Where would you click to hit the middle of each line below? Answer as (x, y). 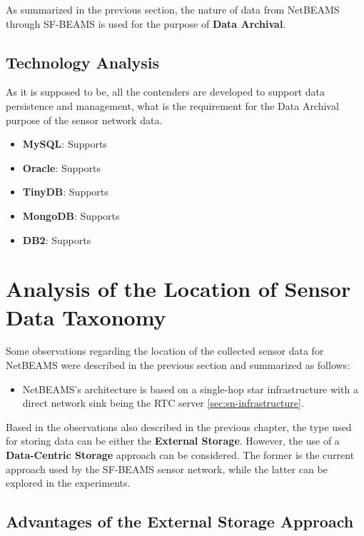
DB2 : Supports (57, 239)
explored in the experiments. (68, 483)
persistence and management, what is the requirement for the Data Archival (172, 105)
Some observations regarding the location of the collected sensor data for (165, 351)
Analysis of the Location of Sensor (178, 289)
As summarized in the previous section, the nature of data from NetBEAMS (173, 9)
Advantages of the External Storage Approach (180, 521)
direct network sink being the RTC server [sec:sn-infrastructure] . (163, 403)
